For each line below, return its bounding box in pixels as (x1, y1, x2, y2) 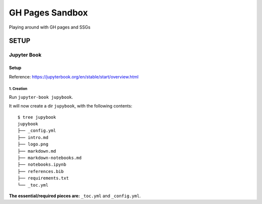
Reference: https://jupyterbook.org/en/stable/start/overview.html (9, 74, 139, 79)
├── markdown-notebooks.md (17, 155, 82, 161)
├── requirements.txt (17, 175, 69, 181)
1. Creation (9, 86, 28, 92)
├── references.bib (17, 169, 64, 174)
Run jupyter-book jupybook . (9, 94, 73, 100)
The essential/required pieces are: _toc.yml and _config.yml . (9, 193, 141, 199)
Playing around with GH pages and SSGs (9, 24, 91, 30)
